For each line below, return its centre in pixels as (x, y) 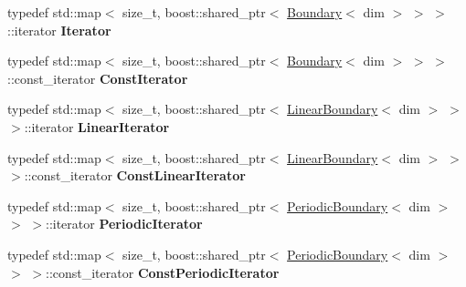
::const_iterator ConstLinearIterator (135, 175)
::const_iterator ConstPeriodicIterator (162, 272)
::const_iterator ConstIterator (98, 78)
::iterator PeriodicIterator (124, 224)
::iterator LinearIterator (97, 126)
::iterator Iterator (59, 30)
